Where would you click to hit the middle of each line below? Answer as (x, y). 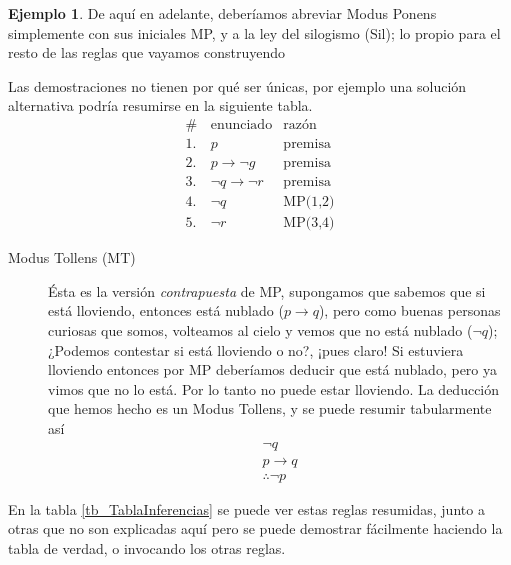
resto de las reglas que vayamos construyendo (146, 52)
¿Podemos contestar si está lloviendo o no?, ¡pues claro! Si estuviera (256, 349)
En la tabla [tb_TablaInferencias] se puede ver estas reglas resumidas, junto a (246, 508)
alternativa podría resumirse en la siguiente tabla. (160, 105)
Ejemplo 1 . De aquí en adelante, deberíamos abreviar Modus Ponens (222, 13)
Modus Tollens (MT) (72, 257)
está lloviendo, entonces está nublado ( (166, 310)
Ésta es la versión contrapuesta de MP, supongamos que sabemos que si (267, 290)
